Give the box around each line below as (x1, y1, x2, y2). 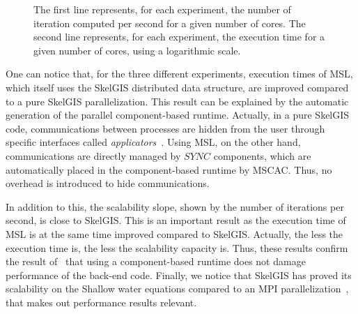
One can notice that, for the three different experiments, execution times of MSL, (6, 66, 353, 81)
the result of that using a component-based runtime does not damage (6, 254, 306, 269)
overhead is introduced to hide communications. (6, 176, 210, 190)
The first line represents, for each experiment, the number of (33, 2, 291, 16)
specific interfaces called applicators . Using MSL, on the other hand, (6, 135, 301, 149)
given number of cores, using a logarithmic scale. (33, 43, 241, 57)
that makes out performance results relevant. (6, 294, 197, 309)
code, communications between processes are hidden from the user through (6, 121, 325, 135)
